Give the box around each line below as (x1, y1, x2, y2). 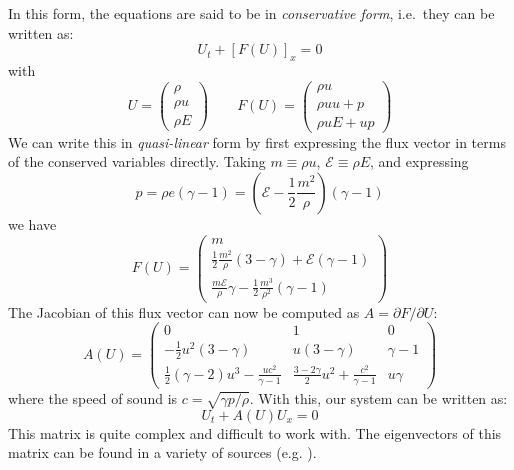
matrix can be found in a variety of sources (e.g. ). (8, 442, 317, 463)
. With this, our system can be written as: (249, 387, 508, 408)
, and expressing (370, 151, 469, 172)
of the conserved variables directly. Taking (8, 151, 266, 172)
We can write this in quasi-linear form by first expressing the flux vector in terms (8, 131, 506, 152)
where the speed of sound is (8, 387, 178, 408)
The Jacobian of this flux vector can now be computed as (8, 301, 360, 322)
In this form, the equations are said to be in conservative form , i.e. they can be (8, 3, 495, 23)
